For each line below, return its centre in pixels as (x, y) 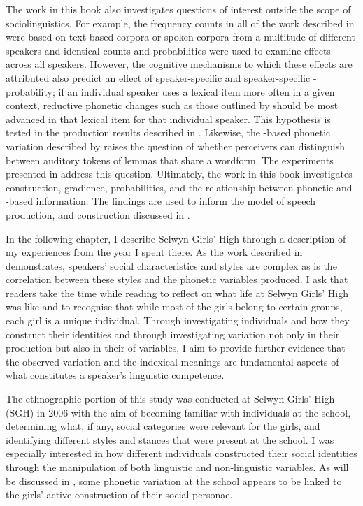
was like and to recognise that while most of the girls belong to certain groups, (174, 306)
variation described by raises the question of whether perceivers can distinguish (175, 146)
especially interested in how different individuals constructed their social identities (181, 453)
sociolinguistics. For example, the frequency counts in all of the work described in (180, 23)
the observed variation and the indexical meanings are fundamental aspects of (172, 361)
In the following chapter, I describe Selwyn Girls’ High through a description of (176, 238)
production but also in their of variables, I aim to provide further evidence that (176, 348)
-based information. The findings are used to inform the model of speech (161, 201)
